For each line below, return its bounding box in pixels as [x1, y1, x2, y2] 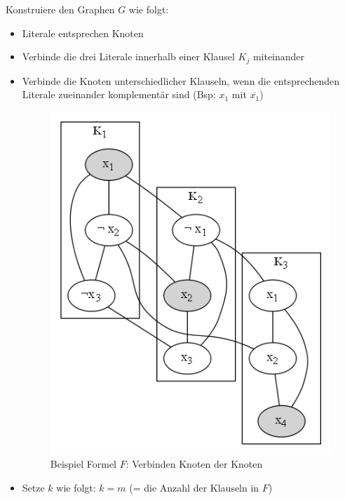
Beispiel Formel [50, 457, 117, 471]
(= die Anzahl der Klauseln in [129, 480, 259, 494]
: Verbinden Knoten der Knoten [126, 457, 263, 471]
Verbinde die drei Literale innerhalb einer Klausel [22, 49, 235, 64]
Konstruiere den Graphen [6, 2, 115, 16]
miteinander [252, 49, 305, 64]
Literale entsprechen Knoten [22, 25, 144, 40]
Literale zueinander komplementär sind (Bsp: [22, 87, 216, 102]
